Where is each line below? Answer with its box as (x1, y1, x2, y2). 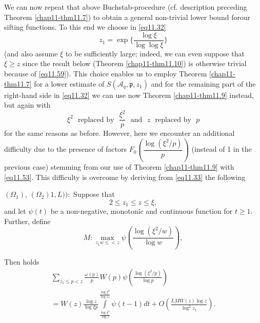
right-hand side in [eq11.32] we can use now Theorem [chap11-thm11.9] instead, (4, 89, 254, 100)
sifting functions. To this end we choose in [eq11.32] (4, 22, 166, 32)
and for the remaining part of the (151, 78, 256, 89)
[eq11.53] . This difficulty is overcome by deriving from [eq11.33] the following (4, 171, 246, 182)
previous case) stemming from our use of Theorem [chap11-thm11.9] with (4, 161, 234, 172)
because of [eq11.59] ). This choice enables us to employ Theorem (4, 68, 207, 79)
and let (4, 206, 26, 216)
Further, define (4, 215, 51, 226)
